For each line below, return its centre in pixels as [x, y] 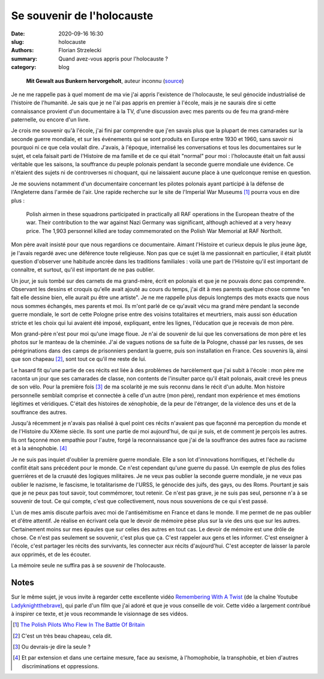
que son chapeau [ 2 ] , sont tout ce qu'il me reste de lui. [79, 359]
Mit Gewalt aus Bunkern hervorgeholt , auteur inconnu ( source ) [105, 80]
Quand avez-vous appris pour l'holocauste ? [113, 59]
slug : [17, 41]
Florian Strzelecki [80, 50]
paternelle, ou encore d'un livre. [50, 119]
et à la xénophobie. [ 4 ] [39, 448]
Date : [18, 34]
